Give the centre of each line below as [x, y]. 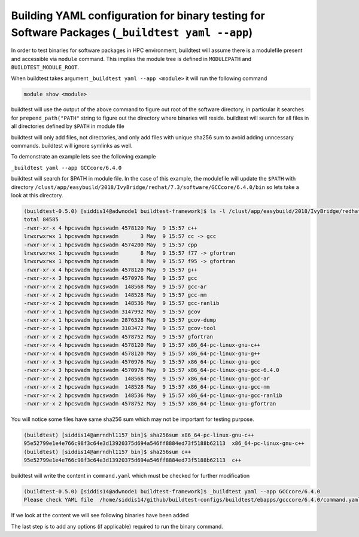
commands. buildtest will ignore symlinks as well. [72, 146]
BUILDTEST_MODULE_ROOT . [45, 67]
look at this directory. [37, 195]
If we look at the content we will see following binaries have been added [100, 515]
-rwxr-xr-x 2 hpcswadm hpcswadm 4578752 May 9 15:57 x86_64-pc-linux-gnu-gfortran [150, 403]
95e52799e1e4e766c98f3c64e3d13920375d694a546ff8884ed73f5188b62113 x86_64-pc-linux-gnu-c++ [164, 443]
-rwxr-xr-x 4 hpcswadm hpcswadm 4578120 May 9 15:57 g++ [110, 270]
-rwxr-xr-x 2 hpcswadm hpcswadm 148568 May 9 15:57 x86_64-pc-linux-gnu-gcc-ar [147, 379]
